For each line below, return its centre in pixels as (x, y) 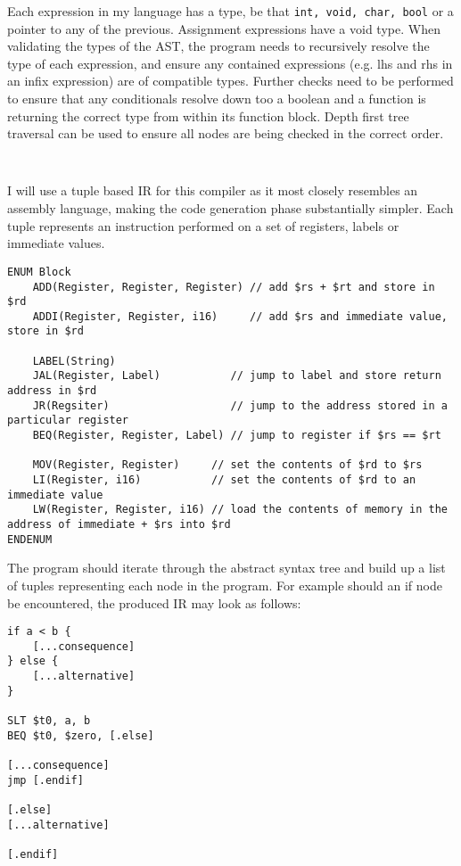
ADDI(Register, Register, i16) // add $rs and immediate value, (240, 316)
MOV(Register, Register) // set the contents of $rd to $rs (227, 465)
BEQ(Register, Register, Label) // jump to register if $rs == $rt (237, 436)
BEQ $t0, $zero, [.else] (81, 735)
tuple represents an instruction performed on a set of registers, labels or (203, 225)
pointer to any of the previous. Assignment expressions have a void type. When (224, 28)
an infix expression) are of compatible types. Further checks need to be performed (230, 81)
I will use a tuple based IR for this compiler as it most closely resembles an (213, 190)
